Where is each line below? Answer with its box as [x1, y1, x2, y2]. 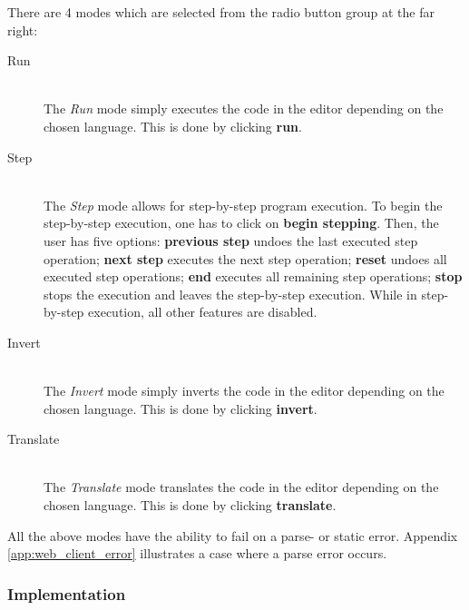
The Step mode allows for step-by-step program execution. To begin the [44, 195, 443, 214]
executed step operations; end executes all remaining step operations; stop [44, 267, 463, 286]
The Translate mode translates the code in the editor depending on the [44, 477, 439, 497]
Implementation [7, 582, 126, 605]
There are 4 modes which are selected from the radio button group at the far [7, 3, 435, 21]
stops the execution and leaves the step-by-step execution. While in [44, 284, 417, 303]
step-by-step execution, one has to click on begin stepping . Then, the [44, 213, 439, 232]
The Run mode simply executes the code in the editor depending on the [44, 99, 444, 118]
